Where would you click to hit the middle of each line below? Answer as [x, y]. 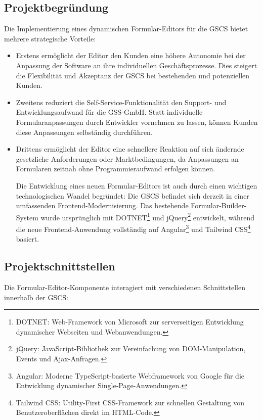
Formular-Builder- [219, 205]
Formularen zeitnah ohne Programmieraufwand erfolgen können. [116, 169]
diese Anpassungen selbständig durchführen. [84, 132]
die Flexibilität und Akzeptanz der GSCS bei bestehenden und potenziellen [133, 75]
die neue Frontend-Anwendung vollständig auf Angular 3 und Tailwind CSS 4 [133, 228]
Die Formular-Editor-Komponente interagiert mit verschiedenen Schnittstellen [125, 287]
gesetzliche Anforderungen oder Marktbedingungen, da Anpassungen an [127, 158]
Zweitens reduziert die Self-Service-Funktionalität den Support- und [121, 102]
